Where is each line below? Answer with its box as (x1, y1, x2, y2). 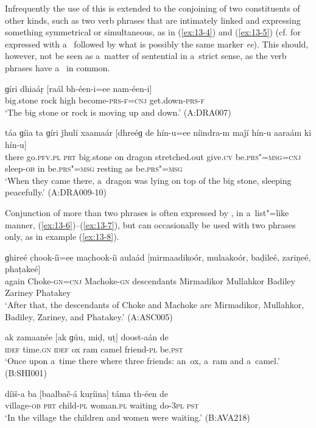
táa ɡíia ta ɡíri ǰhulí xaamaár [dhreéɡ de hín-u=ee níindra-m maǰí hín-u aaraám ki (5, 126, 312, 139)
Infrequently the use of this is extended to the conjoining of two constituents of (5, 2, 300, 14)
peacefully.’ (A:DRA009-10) (5, 186, 107, 198)
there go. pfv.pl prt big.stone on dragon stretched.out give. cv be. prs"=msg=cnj (5, 150, 301, 163)
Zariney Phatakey (5, 286, 71, 299)
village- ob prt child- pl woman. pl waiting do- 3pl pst (5, 399, 199, 412)
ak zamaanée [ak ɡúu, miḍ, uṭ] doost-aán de (5, 331, 169, 343)
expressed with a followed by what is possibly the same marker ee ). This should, (5, 37, 309, 50)
